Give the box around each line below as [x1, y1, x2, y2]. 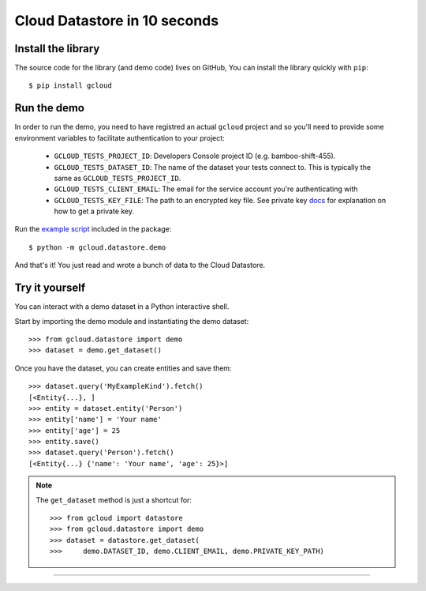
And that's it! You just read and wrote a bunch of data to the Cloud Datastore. [14, 261, 266, 270]
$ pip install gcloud [28, 81, 112, 90]
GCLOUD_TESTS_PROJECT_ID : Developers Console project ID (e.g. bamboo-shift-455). [54, 151, 336, 161]
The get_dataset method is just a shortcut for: [35, 495, 192, 505]
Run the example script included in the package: [14, 224, 172, 234]
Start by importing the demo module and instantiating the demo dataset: [14, 316, 249, 326]
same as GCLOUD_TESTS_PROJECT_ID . [54, 173, 181, 183]
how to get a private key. [54, 206, 134, 216]
